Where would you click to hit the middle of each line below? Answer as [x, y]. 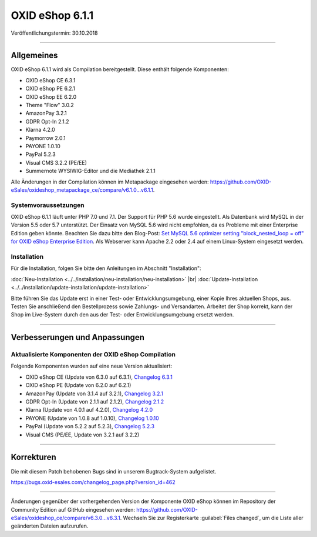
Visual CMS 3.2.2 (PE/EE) [56, 162]
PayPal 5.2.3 [41, 154]
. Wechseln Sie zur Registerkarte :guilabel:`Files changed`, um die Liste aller [212, 518]
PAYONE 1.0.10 [43, 146]
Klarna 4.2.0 [40, 130]
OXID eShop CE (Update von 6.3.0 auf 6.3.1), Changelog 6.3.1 [99, 377]
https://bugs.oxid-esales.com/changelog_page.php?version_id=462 [93, 482]
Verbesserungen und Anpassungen [78, 337]
